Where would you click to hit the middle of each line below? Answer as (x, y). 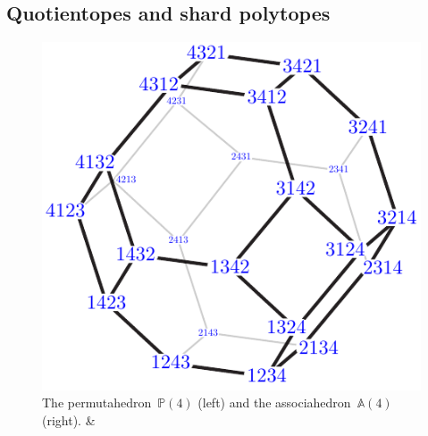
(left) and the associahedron (274, 402)
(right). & (69, 419)
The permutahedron (97, 402)
